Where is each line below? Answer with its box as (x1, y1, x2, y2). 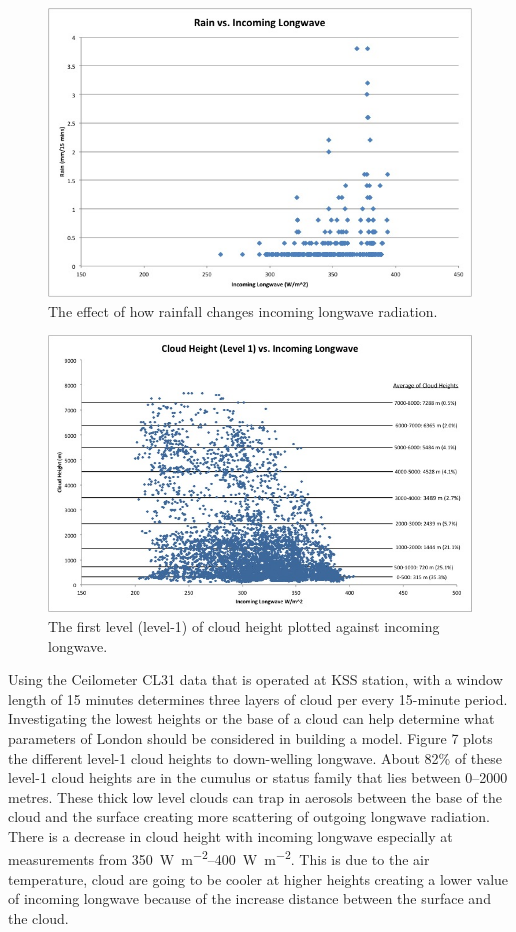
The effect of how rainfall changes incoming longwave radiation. (48, 300, 438, 321)
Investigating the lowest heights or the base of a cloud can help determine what (8, 708, 495, 729)
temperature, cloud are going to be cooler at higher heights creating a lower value (8, 868, 509, 889)
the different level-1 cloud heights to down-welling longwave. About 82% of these (8, 747, 503, 768)
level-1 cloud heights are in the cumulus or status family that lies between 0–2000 (8, 767, 508, 788)
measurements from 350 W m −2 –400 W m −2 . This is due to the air (8, 846, 430, 870)
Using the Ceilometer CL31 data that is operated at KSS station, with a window (8, 669, 503, 690)
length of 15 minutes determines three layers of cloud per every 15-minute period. (8, 688, 508, 709)
